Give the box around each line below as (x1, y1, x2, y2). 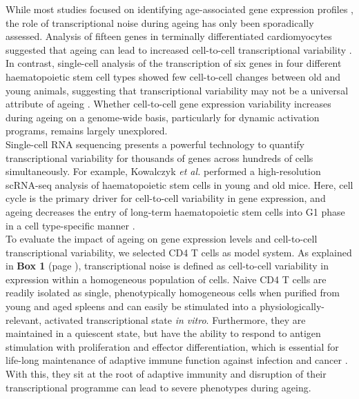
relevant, (6, 312, 42, 327)
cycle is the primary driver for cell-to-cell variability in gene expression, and (6, 191, 326, 205)
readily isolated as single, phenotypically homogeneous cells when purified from (6, 285, 340, 300)
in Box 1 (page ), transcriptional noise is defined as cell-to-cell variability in (6, 258, 329, 273)
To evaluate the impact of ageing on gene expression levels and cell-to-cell (6, 232, 318, 246)
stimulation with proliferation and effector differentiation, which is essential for (6, 339, 339, 354)
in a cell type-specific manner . (6, 218, 135, 232)
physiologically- (260, 299, 324, 314)
